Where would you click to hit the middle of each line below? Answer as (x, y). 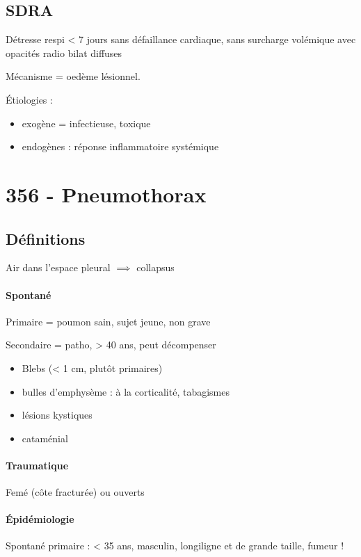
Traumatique (37, 465)
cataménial (45, 438)
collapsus (155, 267)
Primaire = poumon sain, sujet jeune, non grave (108, 321)
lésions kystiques (57, 415)
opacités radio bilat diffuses (64, 53)
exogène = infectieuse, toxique (86, 123)
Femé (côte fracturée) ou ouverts (75, 492)
